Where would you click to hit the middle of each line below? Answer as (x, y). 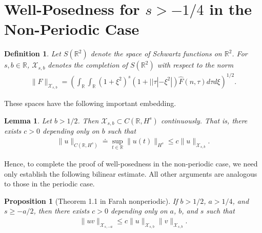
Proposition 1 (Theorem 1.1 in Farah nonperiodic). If (91, 200)
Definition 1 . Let (33, 54)
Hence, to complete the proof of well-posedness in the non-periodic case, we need (131, 163)
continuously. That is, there (204, 120)
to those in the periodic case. (49, 184)
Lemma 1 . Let (28, 120)
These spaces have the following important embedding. (90, 103)
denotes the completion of (88, 65)
